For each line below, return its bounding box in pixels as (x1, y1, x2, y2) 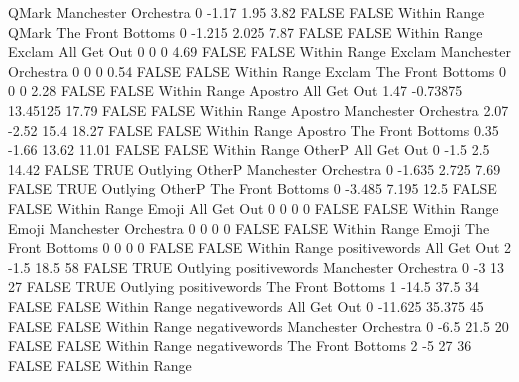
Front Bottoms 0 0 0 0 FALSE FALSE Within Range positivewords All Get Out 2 (8, 237, 512, 258)
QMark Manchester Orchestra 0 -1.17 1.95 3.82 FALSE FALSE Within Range (8, 2, 485, 22)
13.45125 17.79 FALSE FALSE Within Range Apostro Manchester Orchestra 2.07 (8, 99, 509, 120)
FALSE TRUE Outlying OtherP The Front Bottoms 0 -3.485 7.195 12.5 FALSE (8, 178, 497, 199)
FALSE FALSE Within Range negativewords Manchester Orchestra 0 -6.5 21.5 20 (8, 315, 509, 336)
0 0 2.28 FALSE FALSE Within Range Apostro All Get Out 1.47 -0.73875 (8, 80, 463, 101)
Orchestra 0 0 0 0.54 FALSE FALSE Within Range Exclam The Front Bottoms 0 (8, 60, 507, 81)
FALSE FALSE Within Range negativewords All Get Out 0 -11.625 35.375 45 (8, 295, 484, 316)
